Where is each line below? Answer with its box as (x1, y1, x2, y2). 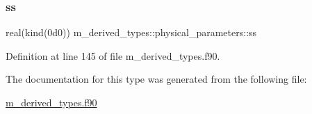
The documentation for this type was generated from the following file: (6, 72, 307, 86)
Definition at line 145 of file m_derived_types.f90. (6, 48, 220, 63)
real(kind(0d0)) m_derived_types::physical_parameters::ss (6, 25, 257, 40)
